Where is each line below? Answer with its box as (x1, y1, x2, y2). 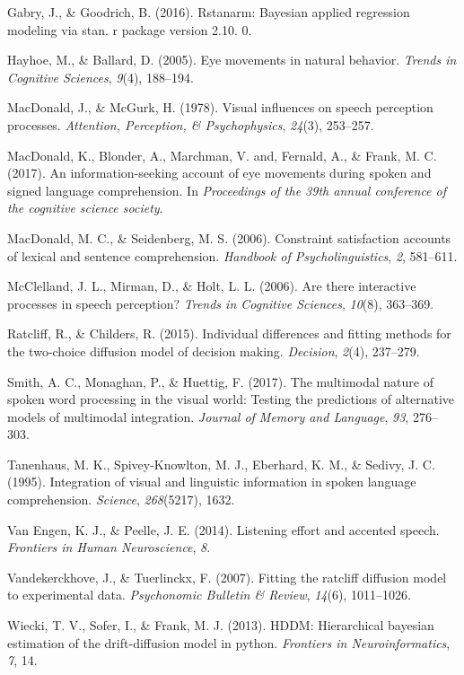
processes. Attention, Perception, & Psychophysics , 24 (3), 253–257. (7, 115, 374, 134)
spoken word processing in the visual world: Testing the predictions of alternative (7, 390, 455, 408)
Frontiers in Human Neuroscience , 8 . (7, 538, 211, 557)
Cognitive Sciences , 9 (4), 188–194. (7, 67, 194, 86)
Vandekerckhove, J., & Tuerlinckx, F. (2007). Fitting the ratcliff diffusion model (7, 567, 447, 586)
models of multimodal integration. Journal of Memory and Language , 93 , (7, 407, 409, 425)
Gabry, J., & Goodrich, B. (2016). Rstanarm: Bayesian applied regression (7, 3, 410, 21)
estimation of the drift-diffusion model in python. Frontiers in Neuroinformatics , (7, 633, 451, 652)
